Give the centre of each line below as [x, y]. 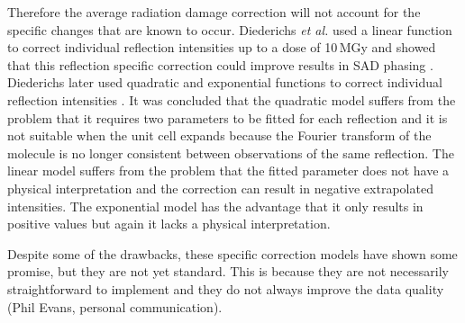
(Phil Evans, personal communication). [115, 306]
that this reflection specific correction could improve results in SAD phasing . [220, 64]
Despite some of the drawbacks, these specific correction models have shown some [232, 253]
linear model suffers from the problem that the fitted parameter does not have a [228, 170]
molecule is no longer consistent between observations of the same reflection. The [231, 153]
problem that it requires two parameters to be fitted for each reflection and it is [228, 117]
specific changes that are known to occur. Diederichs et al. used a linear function [230, 29]
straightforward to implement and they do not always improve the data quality [226, 288]
